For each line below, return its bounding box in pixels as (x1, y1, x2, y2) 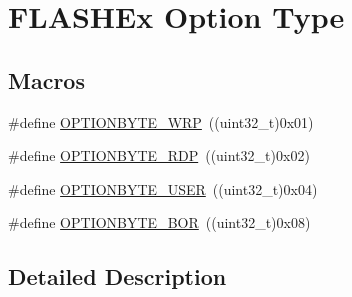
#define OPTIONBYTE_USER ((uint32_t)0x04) (8, 178, 318, 199)
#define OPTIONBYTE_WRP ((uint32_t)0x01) (8, 111, 314, 132)
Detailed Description (8, 261, 227, 292)
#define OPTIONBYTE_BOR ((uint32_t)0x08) (8, 212, 311, 233)
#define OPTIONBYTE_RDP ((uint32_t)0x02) (8, 145, 310, 166)
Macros (8, 64, 85, 95)
